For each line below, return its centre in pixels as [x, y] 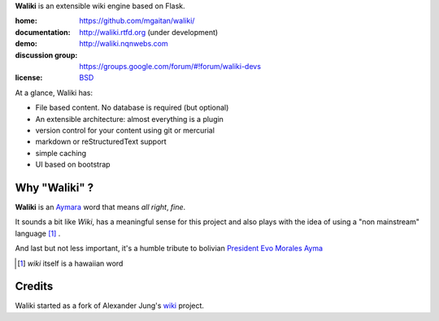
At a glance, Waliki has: [54, 93]
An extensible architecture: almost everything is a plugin [129, 119]
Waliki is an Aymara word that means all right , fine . [100, 206]
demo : [26, 44]
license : [29, 78]
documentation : [43, 32]
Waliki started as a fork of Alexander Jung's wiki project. [110, 306]
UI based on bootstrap [73, 165]
